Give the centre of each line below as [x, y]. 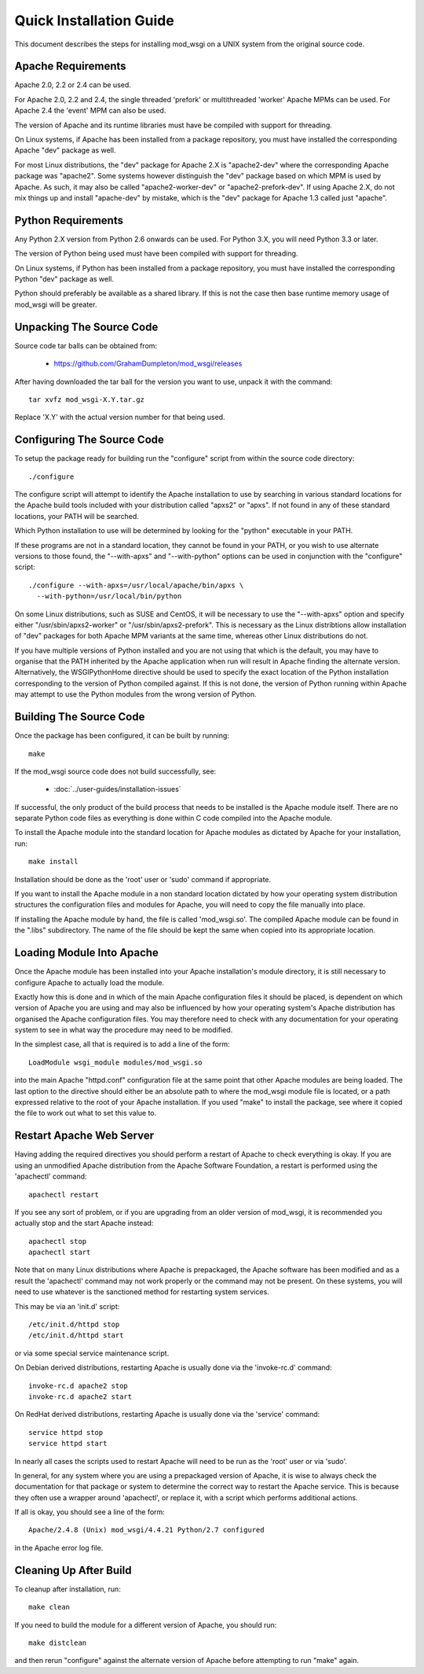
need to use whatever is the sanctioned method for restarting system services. [142, 1292]
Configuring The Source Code [90, 440]
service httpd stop [66, 1432]
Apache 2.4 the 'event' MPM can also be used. [90, 111]
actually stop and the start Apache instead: [84, 1223]
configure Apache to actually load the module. [90, 982]
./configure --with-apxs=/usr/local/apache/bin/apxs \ [136, 585]
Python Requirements [69, 220]
